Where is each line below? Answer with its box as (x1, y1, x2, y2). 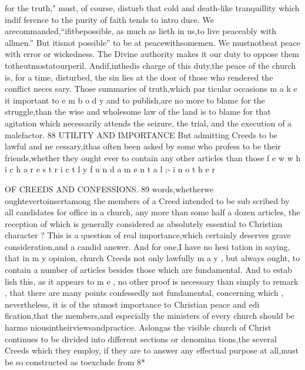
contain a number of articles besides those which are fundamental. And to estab (5, 264, 292, 276)
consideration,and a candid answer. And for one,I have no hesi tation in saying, (5, 240, 290, 252)
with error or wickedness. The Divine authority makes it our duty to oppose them (5, 48, 299, 60)
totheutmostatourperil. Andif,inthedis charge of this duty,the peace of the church (5, 59, 296, 71)
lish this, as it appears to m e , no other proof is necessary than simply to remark (5, 275, 299, 287)
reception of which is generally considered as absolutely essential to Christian (5, 217, 283, 229)
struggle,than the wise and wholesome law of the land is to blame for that (5, 105, 271, 118)
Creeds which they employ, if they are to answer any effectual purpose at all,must (5, 344, 299, 356)
